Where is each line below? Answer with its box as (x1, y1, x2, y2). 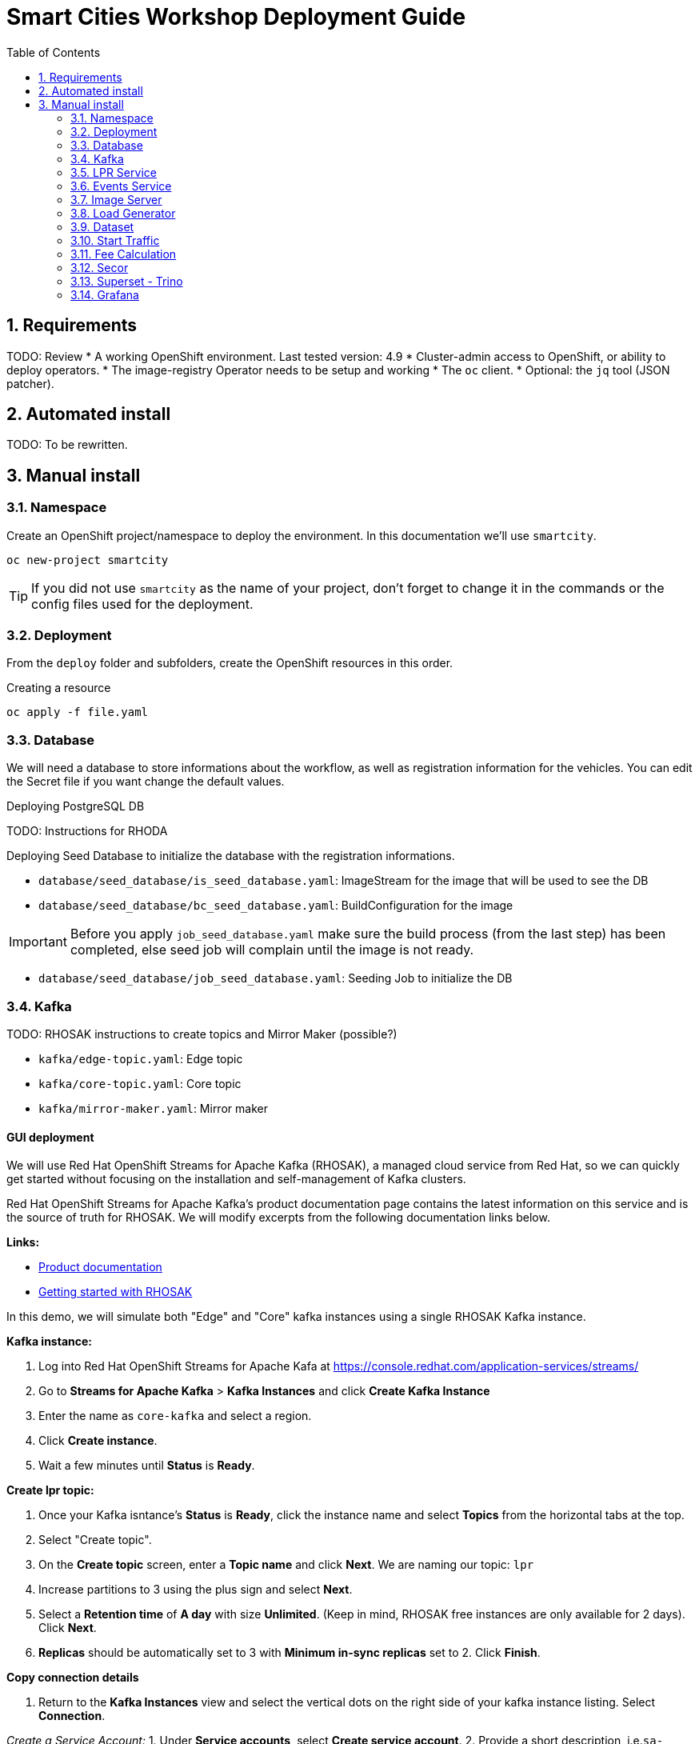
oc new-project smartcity (6, 553, 169, 566)
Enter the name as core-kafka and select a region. (38, 1409, 312, 1423)
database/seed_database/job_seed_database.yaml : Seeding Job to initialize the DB (38, 971, 513, 986)
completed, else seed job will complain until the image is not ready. (70, 942, 474, 958)
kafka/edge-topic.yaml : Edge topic (38, 1051, 243, 1066)
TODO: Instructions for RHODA (6, 824, 168, 838)
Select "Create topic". (38, 1533, 152, 1547)
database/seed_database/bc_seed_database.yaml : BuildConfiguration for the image (38, 898, 513, 913)
